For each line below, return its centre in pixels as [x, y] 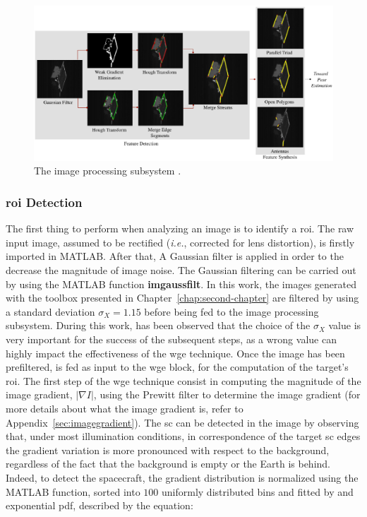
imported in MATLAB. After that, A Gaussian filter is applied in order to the [175, 256]
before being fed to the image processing [231, 311]
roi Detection [44, 202]
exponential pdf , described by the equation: [100, 505]
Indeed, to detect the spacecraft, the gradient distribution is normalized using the [182, 477]
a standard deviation [50, 311]
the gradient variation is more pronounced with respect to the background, [168, 450]
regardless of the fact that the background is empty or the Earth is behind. [168, 464]
